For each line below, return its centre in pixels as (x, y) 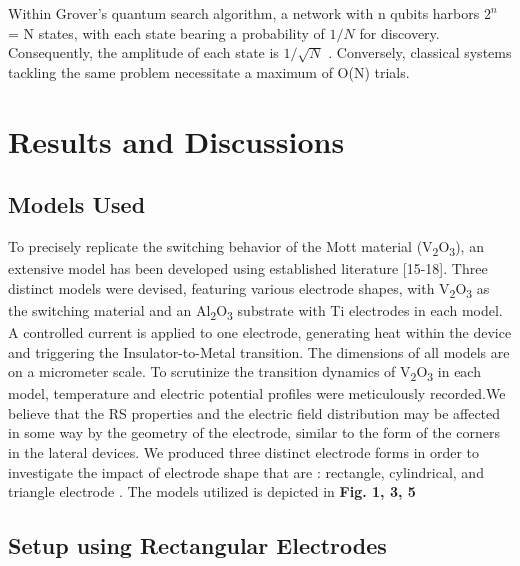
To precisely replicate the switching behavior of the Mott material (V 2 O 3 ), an (246, 247)
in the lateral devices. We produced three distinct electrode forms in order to (244, 452)
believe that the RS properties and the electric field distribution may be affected (254, 412)
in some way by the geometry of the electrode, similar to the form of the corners (254, 432)
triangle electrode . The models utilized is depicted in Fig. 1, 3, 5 (212, 491)
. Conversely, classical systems (420, 52)
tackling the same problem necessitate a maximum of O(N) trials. (209, 71)
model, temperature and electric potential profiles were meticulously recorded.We (257, 393)
